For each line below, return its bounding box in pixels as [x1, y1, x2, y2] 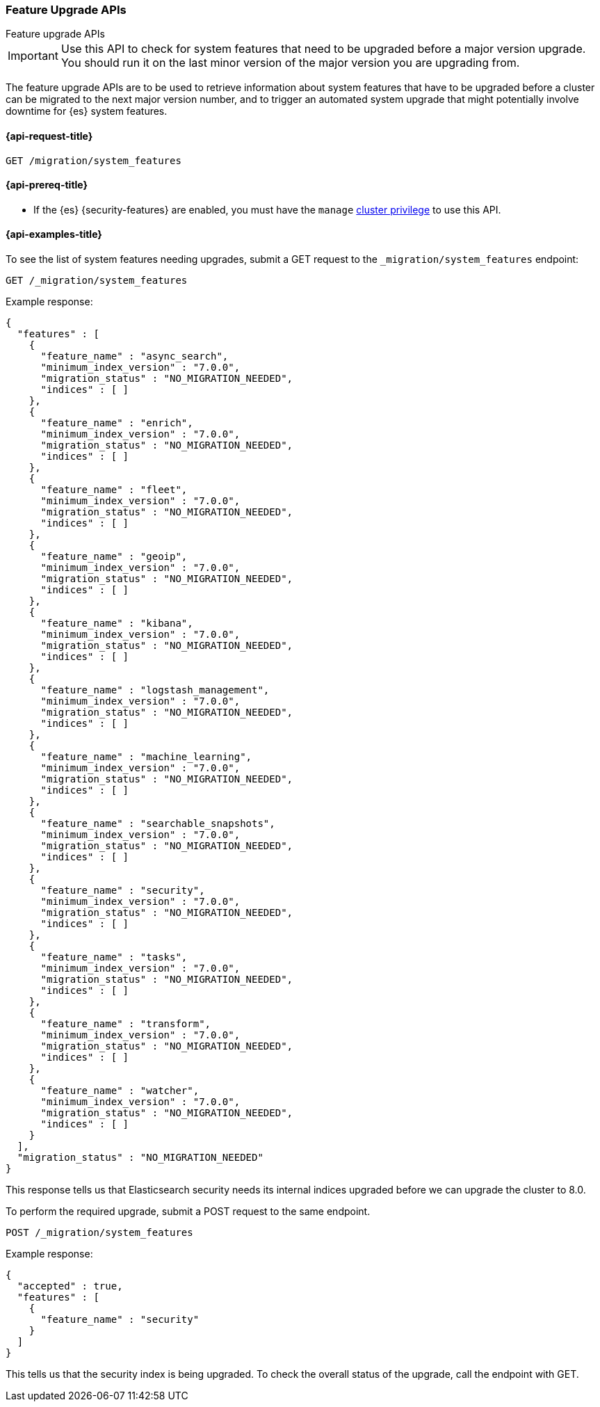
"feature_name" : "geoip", [40, 551, 188, 563]
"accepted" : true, [17, 1280, 123, 1292]
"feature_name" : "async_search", [40, 351, 229, 362]
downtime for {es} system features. [6, 105, 168, 118]
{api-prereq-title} [6, 179, 88, 191]
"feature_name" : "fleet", [40, 484, 188, 496]
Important [8, 49, 58, 63]
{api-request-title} [6, 129, 93, 142]
